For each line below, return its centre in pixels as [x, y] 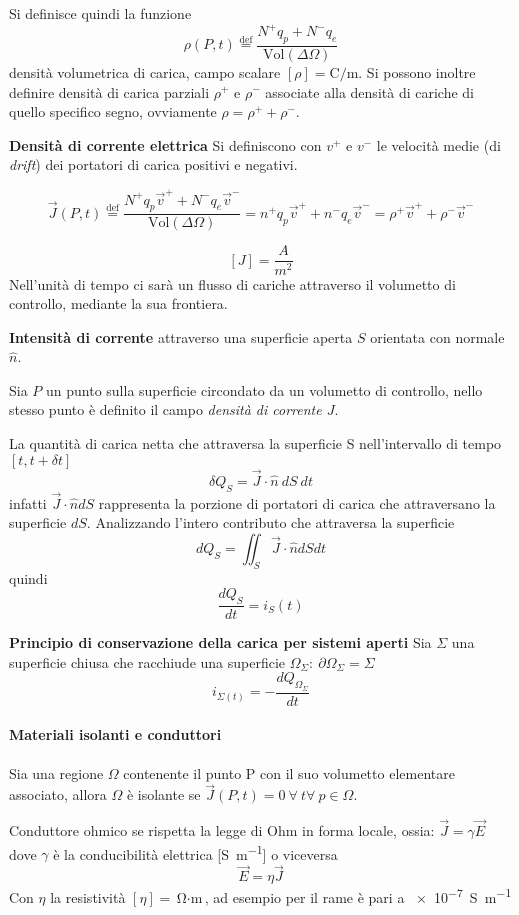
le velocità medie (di [438, 144]
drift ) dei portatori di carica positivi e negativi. [153, 164]
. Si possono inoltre [417, 71]
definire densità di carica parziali [109, 91]
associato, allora [58, 794]
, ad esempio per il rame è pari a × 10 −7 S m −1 [358, 895]
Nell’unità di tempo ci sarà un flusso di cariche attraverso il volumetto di [232, 283]
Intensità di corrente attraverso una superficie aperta [181, 336]
